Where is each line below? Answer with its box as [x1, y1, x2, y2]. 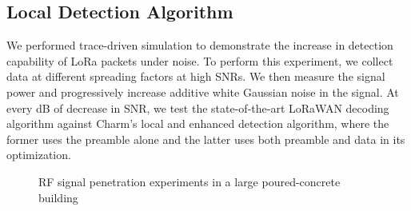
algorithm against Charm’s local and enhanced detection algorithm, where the [6, 115, 389, 132]
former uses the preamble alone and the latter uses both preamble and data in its [6, 130, 405, 147]
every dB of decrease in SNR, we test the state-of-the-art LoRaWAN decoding [6, 99, 389, 116]
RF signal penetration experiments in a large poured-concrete [38, 173, 341, 189]
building [38, 189, 78, 205]
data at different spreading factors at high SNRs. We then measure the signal [6, 68, 385, 85]
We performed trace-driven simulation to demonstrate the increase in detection [6, 37, 393, 54]
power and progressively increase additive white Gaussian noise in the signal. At [6, 83, 399, 100]
